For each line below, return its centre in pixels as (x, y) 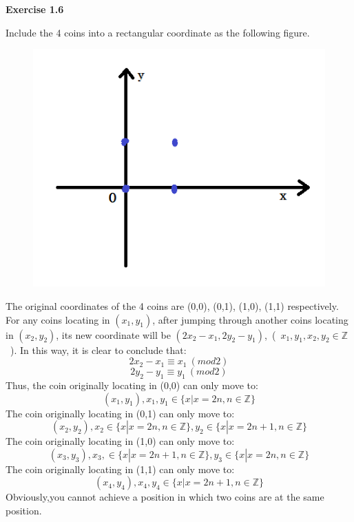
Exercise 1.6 (35, 9)
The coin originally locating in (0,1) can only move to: (120, 413)
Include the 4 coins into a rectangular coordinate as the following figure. (158, 32)
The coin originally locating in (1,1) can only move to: (120, 469)
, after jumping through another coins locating (250, 319)
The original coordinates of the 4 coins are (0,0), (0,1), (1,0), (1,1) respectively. (172, 306)
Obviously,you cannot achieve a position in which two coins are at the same (165, 497)
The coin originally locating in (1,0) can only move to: (120, 441)
